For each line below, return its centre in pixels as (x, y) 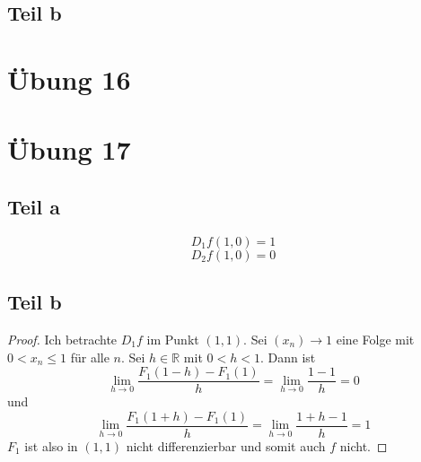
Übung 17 (69, 149)
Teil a (34, 206)
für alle (90, 357)
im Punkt (173, 339)
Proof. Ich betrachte (62, 339)
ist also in (51, 445)
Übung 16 (69, 78)
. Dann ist (288, 357)
